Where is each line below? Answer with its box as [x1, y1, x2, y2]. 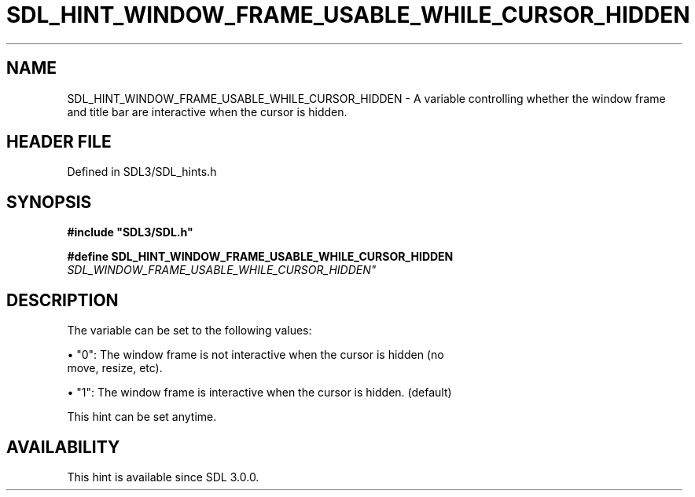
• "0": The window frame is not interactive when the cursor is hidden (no [67, 348, 444, 362]
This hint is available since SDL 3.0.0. [67, 470, 259, 484]
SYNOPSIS [6, 192, 92, 212]
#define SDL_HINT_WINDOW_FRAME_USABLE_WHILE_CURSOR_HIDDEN [67, 250, 454, 264]
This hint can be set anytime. [67, 410, 217, 424]
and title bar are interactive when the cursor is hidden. [67, 104, 347, 119]
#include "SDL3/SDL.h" [67, 225, 193, 239]
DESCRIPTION [6, 290, 119, 310]
